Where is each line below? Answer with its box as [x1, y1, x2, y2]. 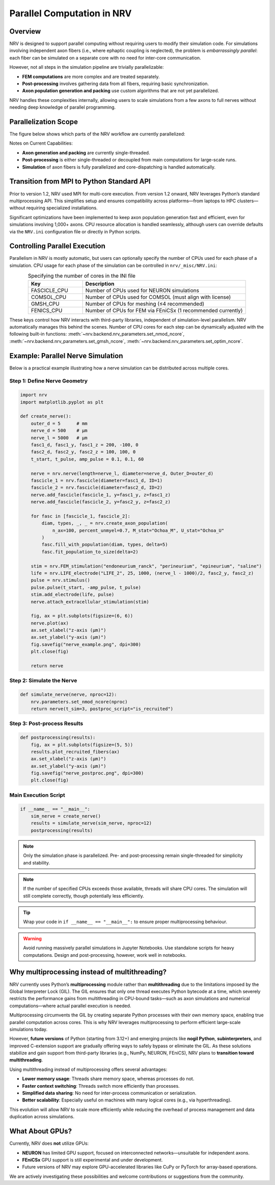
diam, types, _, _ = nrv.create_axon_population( [41, 520, 168, 526]
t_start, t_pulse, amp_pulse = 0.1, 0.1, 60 [31, 456, 144, 462]
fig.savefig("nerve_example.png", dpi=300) [31, 641, 141, 647]
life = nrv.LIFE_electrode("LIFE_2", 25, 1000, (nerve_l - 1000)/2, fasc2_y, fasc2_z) [31, 570, 254, 576]
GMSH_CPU [31, 300, 60, 307]
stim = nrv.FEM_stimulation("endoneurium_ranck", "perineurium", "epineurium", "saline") [31, 563, 262, 569]
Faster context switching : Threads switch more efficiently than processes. [22, 1083, 180, 1089]
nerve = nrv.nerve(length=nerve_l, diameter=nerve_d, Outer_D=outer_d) [31, 470, 214, 476]
